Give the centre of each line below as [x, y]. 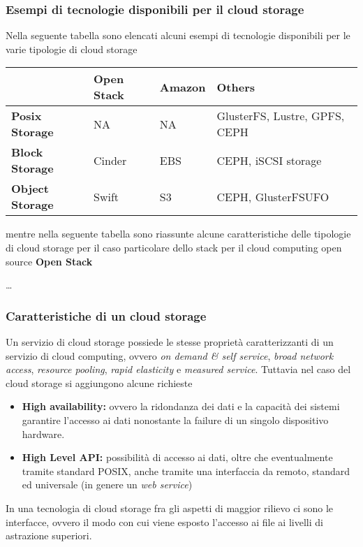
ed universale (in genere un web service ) [107, 484]
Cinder [110, 160]
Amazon [183, 87]
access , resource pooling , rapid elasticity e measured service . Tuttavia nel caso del [178, 369]
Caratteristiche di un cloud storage [106, 315]
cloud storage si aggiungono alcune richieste [99, 382]
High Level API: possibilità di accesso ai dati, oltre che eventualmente [177, 457]
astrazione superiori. [49, 535]
